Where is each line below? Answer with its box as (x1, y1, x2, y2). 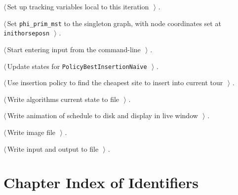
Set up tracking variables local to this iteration (7, 1, 149, 11)
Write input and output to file (7, 143, 99, 154)
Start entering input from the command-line (7, 44, 141, 54)
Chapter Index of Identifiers (3, 172, 199, 193)
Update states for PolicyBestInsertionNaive (7, 61, 147, 71)
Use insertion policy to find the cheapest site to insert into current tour (7, 77, 223, 88)
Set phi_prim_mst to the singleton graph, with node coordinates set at (7, 18, 221, 28)
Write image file (7, 127, 56, 137)
